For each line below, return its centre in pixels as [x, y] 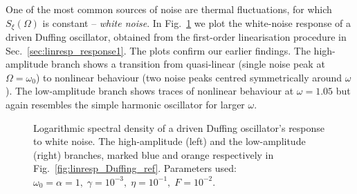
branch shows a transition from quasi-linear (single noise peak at [188, 64]
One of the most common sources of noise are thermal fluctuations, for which [169, 9]
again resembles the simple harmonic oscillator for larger [125, 105]
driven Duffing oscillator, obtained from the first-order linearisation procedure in [176, 37]
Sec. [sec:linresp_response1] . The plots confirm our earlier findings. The [158, 50]
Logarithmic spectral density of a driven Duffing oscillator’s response [179, 127]
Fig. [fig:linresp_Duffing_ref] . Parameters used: [135, 168]
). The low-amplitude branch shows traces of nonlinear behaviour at [150, 91]
